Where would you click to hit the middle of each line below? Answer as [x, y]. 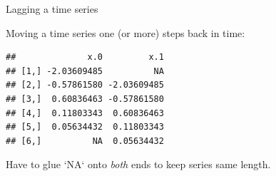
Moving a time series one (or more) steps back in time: [126, 32]
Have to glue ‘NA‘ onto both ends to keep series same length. [138, 164]
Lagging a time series [52, 9]
